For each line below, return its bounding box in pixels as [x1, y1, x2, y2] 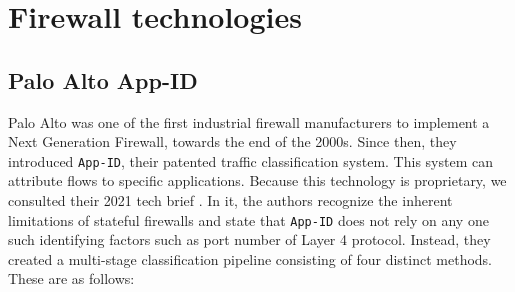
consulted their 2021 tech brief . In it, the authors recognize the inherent [8, 190, 453, 211]
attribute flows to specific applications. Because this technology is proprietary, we [8, 170, 507, 191]
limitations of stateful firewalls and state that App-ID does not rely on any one [8, 209, 489, 230]
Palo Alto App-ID [8, 64, 198, 95]
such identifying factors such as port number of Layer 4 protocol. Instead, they [8, 229, 491, 250]
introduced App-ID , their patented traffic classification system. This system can [8, 150, 493, 171]
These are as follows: [8, 268, 135, 289]
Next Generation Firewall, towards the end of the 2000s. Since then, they [8, 131, 457, 152]
